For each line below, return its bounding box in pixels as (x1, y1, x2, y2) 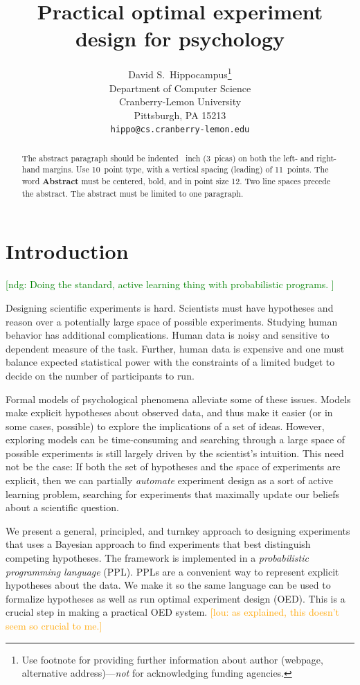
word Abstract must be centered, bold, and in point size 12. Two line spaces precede (21, 175, 331, 188)
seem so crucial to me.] (6, 619, 102, 633)
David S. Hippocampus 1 (128, 65, 232, 81)
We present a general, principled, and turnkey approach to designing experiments (6, 523, 350, 537)
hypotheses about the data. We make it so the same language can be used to (6, 578, 331, 592)
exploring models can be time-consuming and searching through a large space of (6, 432, 345, 447)
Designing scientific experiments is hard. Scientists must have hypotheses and (6, 300, 334, 314)
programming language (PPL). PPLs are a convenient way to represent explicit (6, 564, 339, 578)
